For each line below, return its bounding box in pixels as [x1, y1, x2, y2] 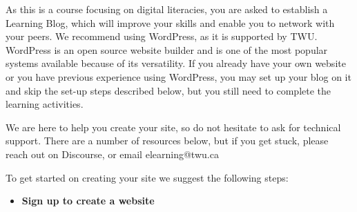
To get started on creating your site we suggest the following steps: [6, 170, 289, 184]
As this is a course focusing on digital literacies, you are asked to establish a [6, 2, 328, 16]
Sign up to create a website [21, 193, 155, 208]
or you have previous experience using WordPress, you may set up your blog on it [6, 69, 351, 84]
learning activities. [6, 97, 84, 111]
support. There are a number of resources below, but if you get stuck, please [6, 133, 329, 148]
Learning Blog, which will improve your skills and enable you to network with [6, 15, 335, 30]
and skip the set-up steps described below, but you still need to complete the [6, 83, 331, 97]
